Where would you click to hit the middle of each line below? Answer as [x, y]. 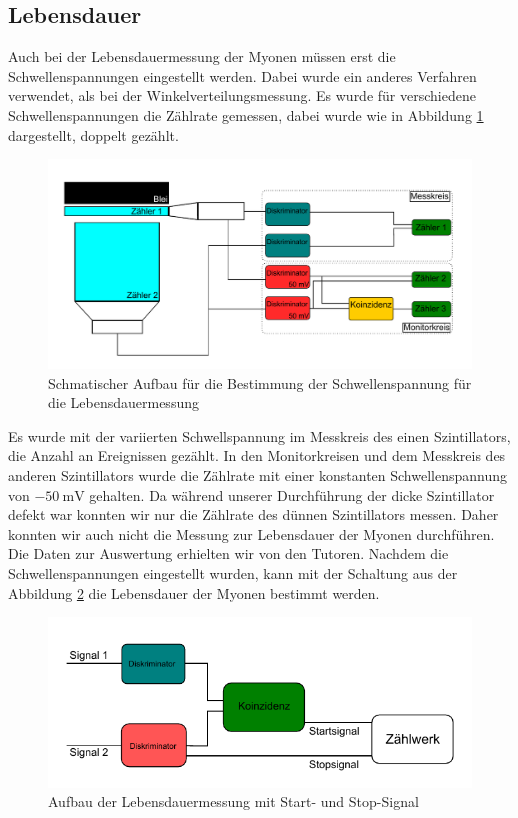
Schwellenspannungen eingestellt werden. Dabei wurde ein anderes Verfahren [242, 75]
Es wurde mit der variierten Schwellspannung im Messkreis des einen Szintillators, [259, 435]
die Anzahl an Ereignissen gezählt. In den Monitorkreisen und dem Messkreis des [257, 455]
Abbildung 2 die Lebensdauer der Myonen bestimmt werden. [194, 592]
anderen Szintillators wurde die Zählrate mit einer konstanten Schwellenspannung [258, 475]
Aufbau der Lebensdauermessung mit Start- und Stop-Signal [233, 801]
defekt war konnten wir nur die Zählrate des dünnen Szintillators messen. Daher [253, 514]
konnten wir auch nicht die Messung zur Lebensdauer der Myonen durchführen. [251, 533]
